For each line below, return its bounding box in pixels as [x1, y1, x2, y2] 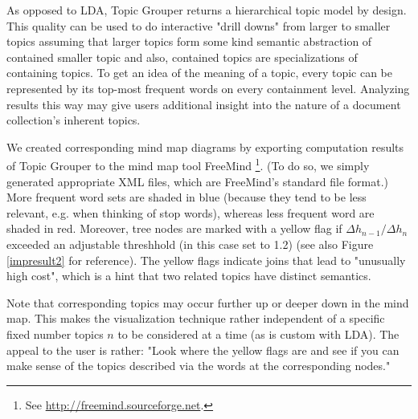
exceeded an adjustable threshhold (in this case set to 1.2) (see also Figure [6, 235, 374, 252]
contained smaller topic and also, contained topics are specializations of [6, 48, 358, 65]
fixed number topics [6, 325, 104, 342]
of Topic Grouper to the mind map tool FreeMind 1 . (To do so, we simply [6, 155, 370, 173]
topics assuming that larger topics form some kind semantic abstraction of [6, 33, 372, 50]
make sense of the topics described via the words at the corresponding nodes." [6, 357, 391, 374]
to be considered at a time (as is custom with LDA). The [117, 325, 400, 342]
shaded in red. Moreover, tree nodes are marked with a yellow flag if [6, 220, 342, 237]
